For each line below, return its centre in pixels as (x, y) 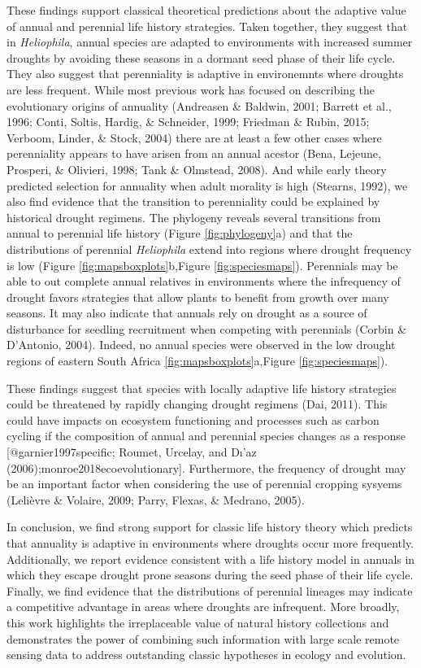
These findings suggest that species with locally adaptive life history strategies (202, 388)
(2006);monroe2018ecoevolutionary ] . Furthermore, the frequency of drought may (206, 467)
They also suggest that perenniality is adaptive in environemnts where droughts (205, 74)
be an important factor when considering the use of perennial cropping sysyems (204, 484)
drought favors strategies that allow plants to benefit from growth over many (198, 297)
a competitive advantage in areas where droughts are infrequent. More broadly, (203, 607)
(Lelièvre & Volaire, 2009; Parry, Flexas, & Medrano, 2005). (156, 499)
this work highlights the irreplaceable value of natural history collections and (198, 622)
